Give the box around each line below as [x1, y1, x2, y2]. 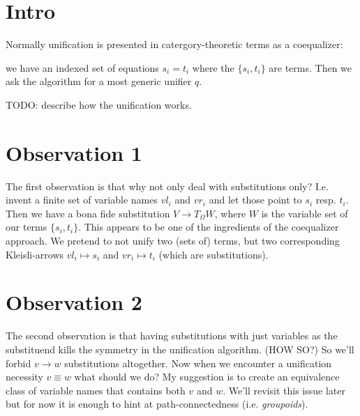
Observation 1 [6, 138, 142, 167]
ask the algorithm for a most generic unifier [6, 74, 192, 88]
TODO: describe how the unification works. [6, 97, 192, 111]
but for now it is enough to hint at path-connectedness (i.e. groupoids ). [6, 396, 308, 411]
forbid [6, 355, 31, 370]
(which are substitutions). [158, 247, 269, 261]
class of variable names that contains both [6, 383, 186, 397]
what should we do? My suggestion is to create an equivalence [74, 369, 340, 384]
